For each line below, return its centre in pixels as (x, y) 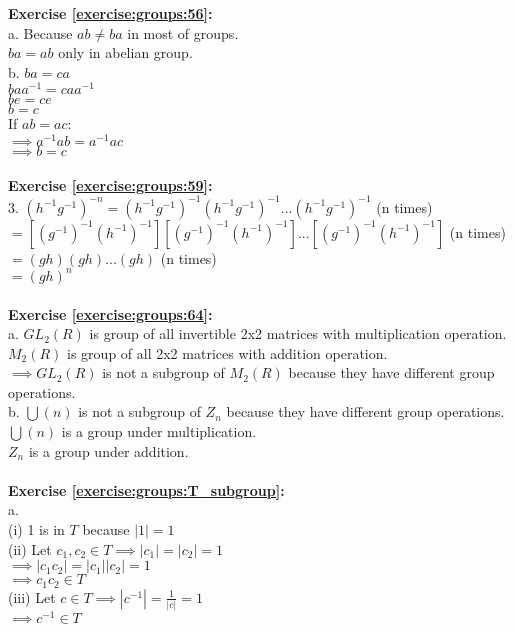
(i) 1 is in (36, 529)
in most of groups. (183, 32)
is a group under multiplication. (159, 431)
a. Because (40, 32)
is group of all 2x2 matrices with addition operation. (227, 352)
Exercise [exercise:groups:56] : (110, 13)
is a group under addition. (108, 450)
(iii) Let (32, 596)
